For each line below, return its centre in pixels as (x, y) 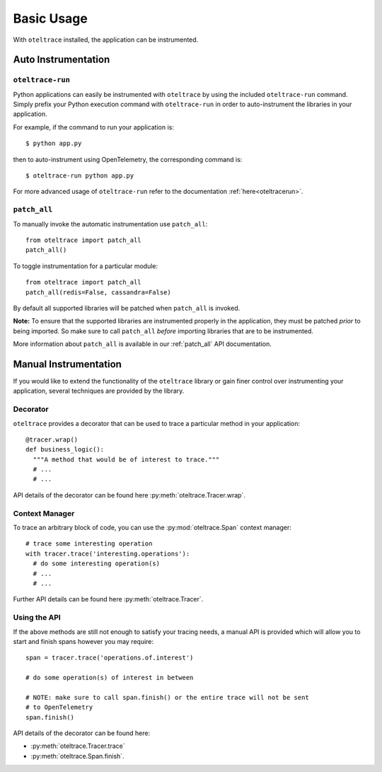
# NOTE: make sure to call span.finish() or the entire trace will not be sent (167, 697)
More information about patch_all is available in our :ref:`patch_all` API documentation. (143, 344)
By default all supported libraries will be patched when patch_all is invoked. (127, 308)
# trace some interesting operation (89, 544)
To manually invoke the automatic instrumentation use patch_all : (110, 224)
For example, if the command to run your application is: (94, 127)
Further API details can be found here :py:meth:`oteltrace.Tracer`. (108, 599)
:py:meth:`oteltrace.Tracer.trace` (78, 746)
